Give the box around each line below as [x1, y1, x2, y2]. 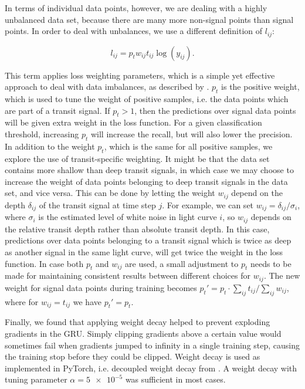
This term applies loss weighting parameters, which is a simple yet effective [5, 69, 275, 81]
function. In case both [5, 257, 84, 269]
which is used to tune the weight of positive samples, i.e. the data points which [5, 93, 289, 105]
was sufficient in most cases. [125, 373, 226, 385]
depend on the [231, 187, 283, 199]
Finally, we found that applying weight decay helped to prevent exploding [5, 316, 270, 328]
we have [73, 295, 101, 307]
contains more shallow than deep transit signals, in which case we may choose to [5, 164, 294, 176]
